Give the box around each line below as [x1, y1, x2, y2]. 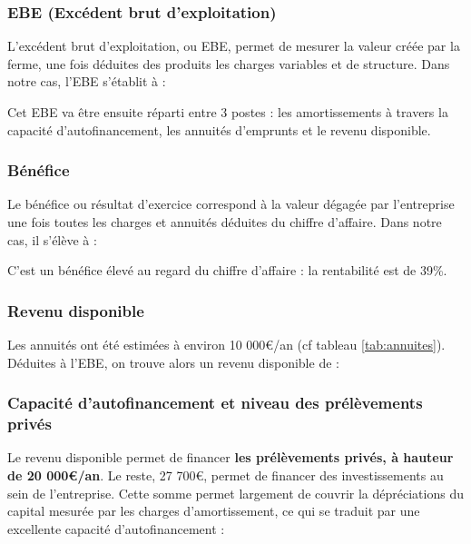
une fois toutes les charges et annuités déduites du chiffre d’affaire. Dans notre [7, 213, 442, 231]
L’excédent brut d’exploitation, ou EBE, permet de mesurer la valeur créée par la [7, 36, 460, 55]
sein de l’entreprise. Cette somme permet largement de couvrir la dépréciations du [7, 483, 464, 502]
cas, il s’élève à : [7, 230, 97, 249]
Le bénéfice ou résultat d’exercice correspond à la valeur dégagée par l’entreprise [7, 194, 455, 213]
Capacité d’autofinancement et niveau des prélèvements [7, 391, 423, 414]
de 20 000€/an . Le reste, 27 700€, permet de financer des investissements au [7, 465, 444, 484]
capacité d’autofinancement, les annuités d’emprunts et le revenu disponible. [7, 120, 431, 139]
